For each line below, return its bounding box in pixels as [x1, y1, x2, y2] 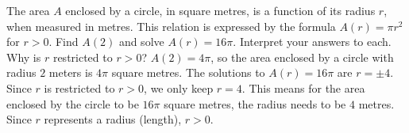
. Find [48, 33, 79, 50]
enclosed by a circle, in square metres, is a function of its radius [65, 2, 376, 18]
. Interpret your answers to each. [233, 33, 392, 50]
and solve [118, 33, 164, 50]
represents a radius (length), [44, 111, 182, 127]
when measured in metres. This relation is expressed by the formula [6, 17, 336, 34]
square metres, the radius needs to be [164, 95, 346, 112]
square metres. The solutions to [111, 64, 265, 81]
